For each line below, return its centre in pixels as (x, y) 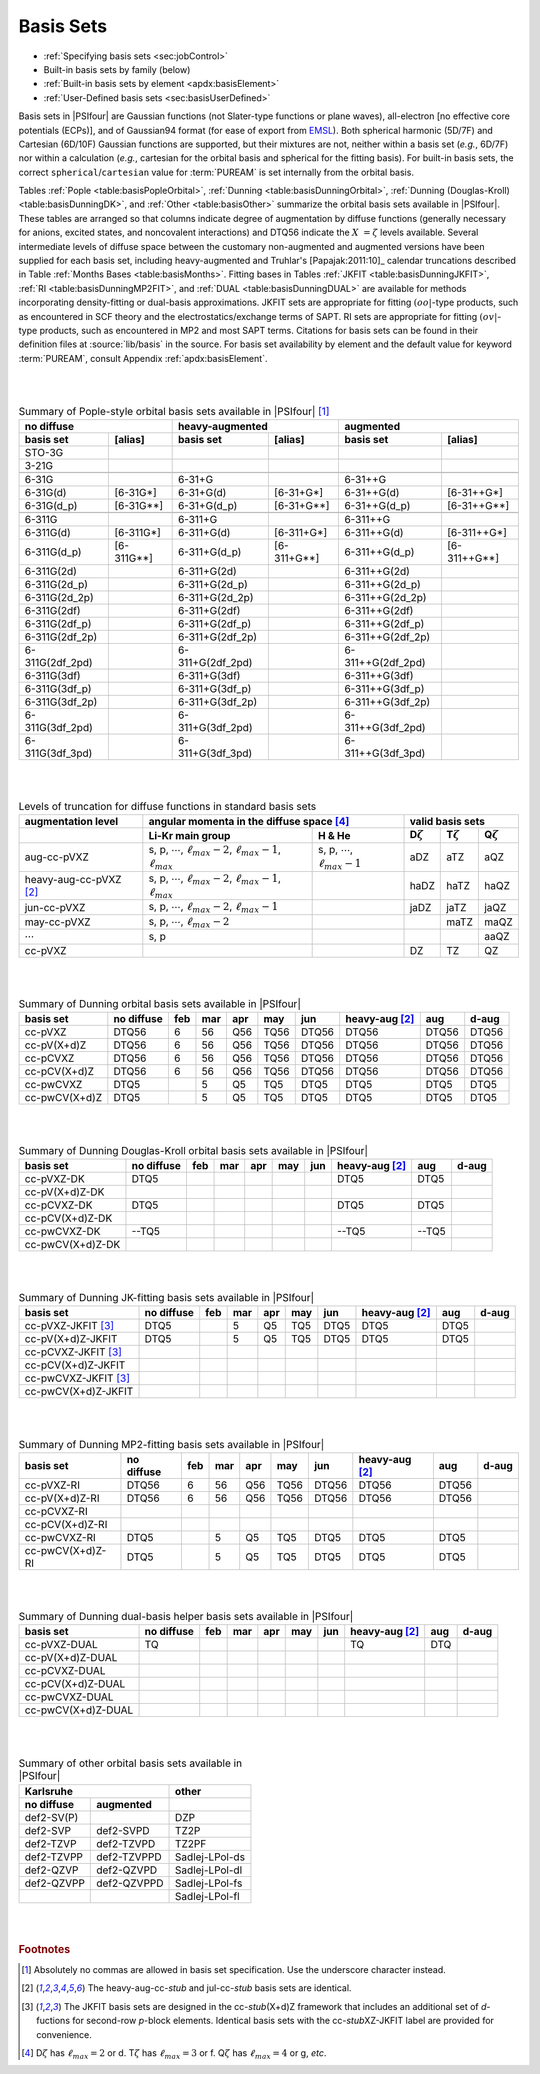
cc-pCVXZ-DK (58, 1205)
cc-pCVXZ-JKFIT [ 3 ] (73, 1352)
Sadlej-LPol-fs (209, 1883)
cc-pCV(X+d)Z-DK (68, 1218)
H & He (334, 835)
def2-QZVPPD (130, 1883)
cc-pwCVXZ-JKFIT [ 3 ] (77, 1378)
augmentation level (71, 822)
